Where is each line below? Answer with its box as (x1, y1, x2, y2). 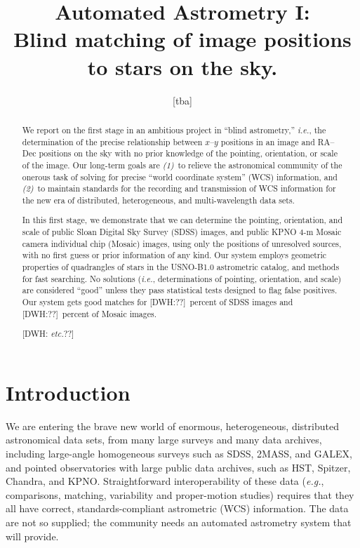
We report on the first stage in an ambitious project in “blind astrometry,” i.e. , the (22, 123, 326, 135)
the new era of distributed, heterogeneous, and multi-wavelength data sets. (22, 194, 295, 206)
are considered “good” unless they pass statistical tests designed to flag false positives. (22, 284, 338, 296)
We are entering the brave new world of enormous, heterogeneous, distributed (6, 418, 339, 433)
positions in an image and (220, 135, 315, 147)
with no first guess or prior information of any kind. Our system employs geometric (22, 249, 327, 261)
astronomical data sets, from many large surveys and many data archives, (6, 432, 322, 447)
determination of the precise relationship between (22, 135, 203, 147)
